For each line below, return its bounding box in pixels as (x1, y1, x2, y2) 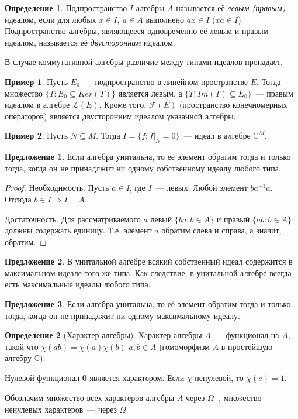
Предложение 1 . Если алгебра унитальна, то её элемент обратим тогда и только (5, 150, 291, 163)
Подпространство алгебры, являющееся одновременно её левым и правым (5, 25, 269, 37)
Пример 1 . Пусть (5, 75, 68, 87)
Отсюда (5, 193, 32, 205)
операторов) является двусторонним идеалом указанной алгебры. (5, 109, 236, 122)
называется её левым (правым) (176, 2, 286, 13)
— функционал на (214, 329, 279, 341)
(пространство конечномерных (179, 98, 287, 111)
